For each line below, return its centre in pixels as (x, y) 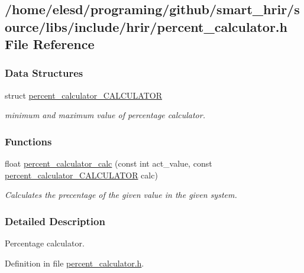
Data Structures (44, 73)
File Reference (50, 44)
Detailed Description (55, 221)
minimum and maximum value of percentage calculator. (105, 115)
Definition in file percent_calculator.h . (75, 263)
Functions (28, 141)
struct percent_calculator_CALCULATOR (84, 95)
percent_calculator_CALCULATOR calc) (81, 175)
